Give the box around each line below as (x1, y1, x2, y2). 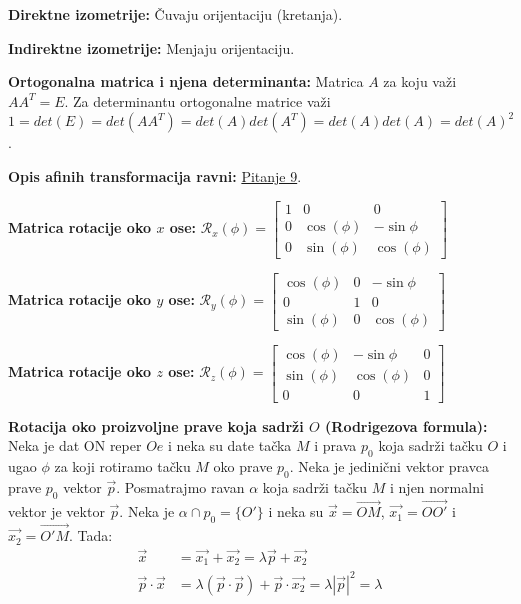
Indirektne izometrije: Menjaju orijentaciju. (8, 37, 295, 58)
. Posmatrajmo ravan (116, 477, 245, 498)
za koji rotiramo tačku (54, 456, 191, 477)
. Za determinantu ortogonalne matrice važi (64, 90, 331, 111)
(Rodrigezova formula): (325, 415, 488, 436)
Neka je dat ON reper (8, 435, 142, 456)
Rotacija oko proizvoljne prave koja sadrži (8, 415, 304, 436)
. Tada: (69, 525, 113, 546)
